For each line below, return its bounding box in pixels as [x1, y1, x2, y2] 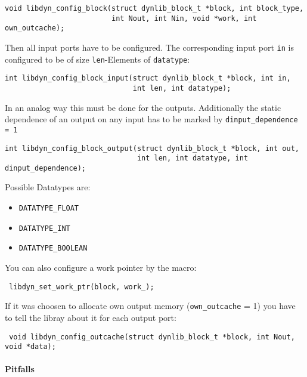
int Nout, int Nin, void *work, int [111, 14, 257, 23]
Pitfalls [5, 363, 35, 375]
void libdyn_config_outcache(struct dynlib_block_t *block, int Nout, [9, 332, 295, 341]
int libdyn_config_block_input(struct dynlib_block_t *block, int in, [5, 74, 291, 83]
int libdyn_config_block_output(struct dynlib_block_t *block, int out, [5, 144, 299, 153]
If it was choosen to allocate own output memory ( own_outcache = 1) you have [5, 299, 296, 312]
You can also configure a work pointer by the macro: [5, 261, 197, 274]
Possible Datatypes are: [5, 181, 91, 193]
